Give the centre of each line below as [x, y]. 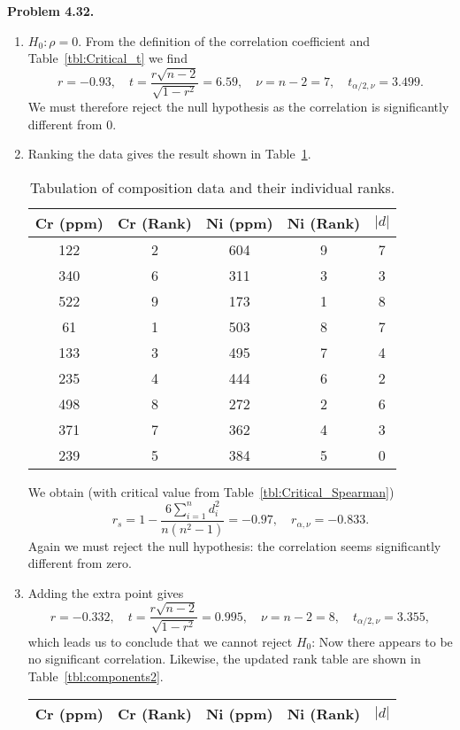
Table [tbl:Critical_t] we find [107, 58]
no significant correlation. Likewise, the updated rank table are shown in [224, 659]
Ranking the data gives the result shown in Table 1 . [169, 154]
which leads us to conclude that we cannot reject [160, 641]
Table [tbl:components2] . [96, 676]
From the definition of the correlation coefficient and [227, 40]
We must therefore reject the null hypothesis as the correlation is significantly [238, 107]
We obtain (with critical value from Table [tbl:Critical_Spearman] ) [211, 491]
